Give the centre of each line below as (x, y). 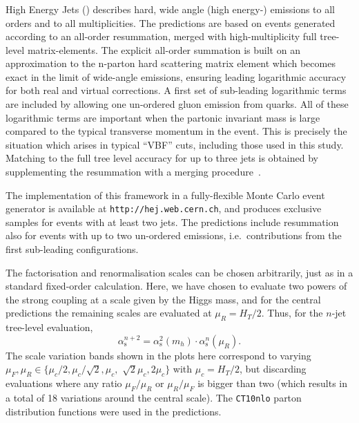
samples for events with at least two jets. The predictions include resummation (172, 222)
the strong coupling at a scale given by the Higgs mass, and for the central (163, 299)
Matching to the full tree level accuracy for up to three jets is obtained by (162, 158)
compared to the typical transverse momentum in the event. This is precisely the (176, 131)
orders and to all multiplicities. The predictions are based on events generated (171, 22)
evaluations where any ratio (64, 383)
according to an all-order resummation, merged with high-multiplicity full (161, 36)
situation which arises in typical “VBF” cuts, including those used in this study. (175, 144)
